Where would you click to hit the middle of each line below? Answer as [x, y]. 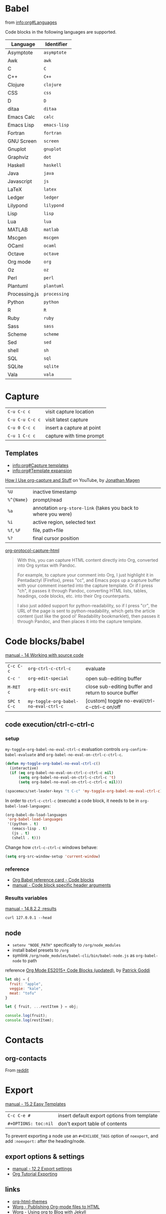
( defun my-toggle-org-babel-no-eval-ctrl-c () [53, 764]
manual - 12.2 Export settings [42, 1168]
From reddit [17, 1070]
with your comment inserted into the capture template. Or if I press [85, 585]
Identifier [56, 44]
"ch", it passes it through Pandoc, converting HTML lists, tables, [82, 590]
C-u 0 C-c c [22, 427]
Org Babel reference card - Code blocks [53, 880]
